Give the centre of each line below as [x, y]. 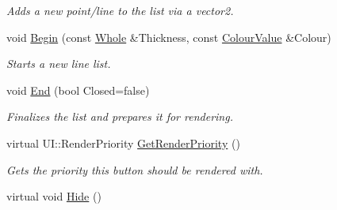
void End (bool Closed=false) [78, 90]
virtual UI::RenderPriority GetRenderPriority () [123, 142]
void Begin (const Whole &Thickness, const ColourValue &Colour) [169, 37]
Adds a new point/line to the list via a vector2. [120, 10]
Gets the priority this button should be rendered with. [135, 169]
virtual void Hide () [54, 196]
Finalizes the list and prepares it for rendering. [120, 116]
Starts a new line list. [59, 64]
